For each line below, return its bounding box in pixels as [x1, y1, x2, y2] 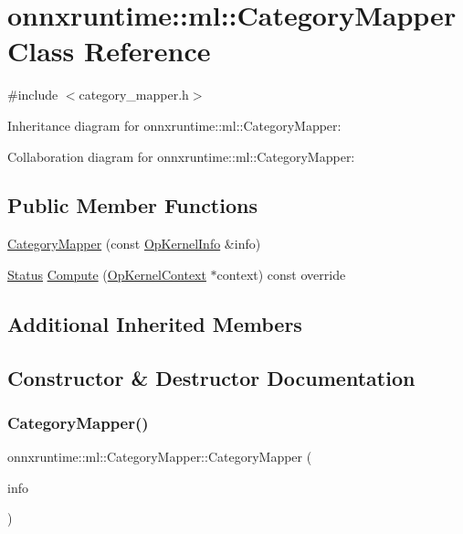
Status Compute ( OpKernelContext [7, 264, 206, 283]
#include [7, 85, 58, 104]
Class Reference [7, 32, 211, 69]
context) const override [216, 264, 346, 283]
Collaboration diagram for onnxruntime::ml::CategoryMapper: [7, 146, 355, 166]
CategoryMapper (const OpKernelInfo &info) [7, 234, 261, 253]
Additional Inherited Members [7, 309, 302, 337]
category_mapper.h [79, 85, 189, 104]
